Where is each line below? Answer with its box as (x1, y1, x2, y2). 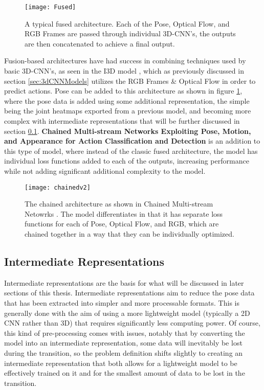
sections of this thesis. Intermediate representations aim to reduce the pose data (4, 287, 255, 298)
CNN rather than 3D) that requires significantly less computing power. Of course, (4, 317, 260, 328)
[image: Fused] (25, 4, 76, 11)
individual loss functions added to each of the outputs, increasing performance (4, 155, 249, 166)
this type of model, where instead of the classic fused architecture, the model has (4, 145, 258, 156)
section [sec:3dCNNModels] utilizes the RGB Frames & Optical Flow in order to (4, 75, 256, 86)
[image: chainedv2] (25, 183, 91, 191)
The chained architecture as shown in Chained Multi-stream (25, 198, 213, 209)
